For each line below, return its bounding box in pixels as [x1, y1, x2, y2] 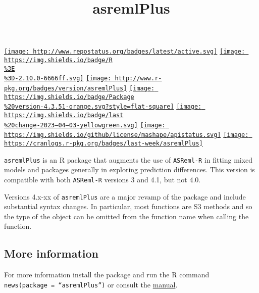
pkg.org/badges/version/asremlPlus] [4, 85, 127, 92]
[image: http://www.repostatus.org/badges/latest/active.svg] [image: [4, 48, 245, 56]
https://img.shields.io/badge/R [4, 57, 113, 64]
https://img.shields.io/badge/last [4, 111, 124, 119]
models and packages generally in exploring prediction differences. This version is [4, 164, 255, 175]
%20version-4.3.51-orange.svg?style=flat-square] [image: [4, 103, 202, 111]
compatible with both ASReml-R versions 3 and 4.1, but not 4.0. [4, 174, 201, 184]
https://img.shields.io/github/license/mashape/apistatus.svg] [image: [4, 131, 249, 139]
